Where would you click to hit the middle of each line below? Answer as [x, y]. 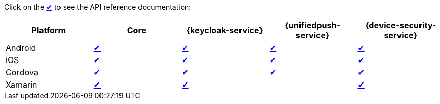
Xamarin [22, 85]
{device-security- [401, 25]
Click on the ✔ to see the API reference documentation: [98, 7]
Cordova [22, 72]
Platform [48, 30]
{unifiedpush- [313, 25]
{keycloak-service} [225, 30]
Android [21, 48]
